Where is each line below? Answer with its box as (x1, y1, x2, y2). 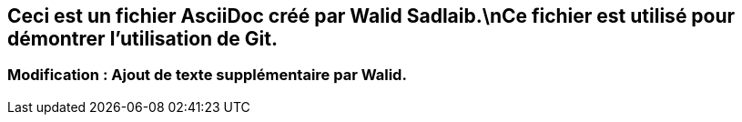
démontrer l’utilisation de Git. (7, 27, 278, 50)
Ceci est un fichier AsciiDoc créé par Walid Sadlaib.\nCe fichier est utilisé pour (7, 5, 736, 27)
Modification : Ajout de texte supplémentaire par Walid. (7, 66, 407, 85)
